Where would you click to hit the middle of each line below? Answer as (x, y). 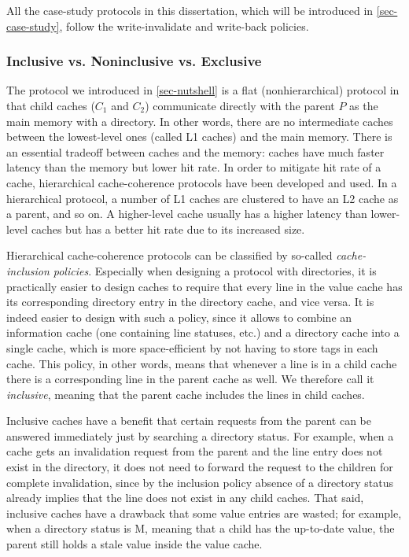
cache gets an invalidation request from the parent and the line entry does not (195, 451)
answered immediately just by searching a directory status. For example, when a (200, 435)
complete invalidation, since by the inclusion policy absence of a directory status (200, 482)
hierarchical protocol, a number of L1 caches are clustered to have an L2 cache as (203, 198)
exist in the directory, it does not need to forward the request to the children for (200, 467)
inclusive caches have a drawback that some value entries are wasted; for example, (204, 513)
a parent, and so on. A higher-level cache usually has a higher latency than (187, 214)
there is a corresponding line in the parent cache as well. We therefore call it (190, 379)
